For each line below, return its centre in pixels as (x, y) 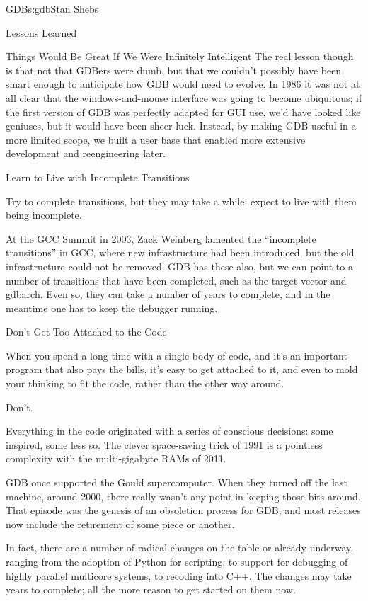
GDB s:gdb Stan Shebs (52, 8)
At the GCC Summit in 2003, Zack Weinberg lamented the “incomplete (161, 238)
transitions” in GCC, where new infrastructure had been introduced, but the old (180, 252)
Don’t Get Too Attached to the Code (86, 332)
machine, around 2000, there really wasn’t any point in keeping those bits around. (183, 496)
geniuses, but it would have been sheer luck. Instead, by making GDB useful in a (181, 126)
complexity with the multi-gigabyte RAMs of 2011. (116, 458)
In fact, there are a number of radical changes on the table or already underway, (180, 548)
